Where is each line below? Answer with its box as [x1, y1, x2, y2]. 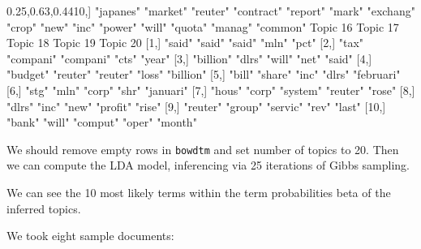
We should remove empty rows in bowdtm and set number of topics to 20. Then [6, 140, 399, 157]
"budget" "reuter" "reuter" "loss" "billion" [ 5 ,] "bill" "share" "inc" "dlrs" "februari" [6, 66, 401, 83]
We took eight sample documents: [6, 227, 174, 244]
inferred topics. [6, 200, 81, 217]
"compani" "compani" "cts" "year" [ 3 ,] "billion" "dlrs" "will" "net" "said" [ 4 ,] [6, 49, 372, 67]
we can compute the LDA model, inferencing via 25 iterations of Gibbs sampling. [6, 157, 410, 174]
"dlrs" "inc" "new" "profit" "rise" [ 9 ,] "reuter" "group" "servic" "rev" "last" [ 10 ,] [6, 97, 386, 114]
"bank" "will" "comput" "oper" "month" [6, 114, 197, 131]
